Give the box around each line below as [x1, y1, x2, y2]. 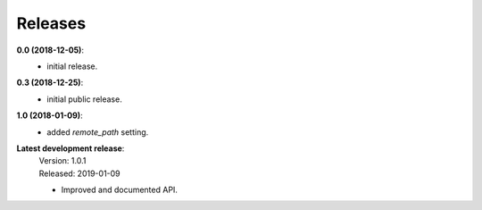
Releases [16, 13, 87, 33]
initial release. [46, 61, 98, 71]
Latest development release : [16, 143, 125, 154]
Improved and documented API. [61, 184, 179, 196]
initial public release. [46, 94, 122, 105]
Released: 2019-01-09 [38, 168, 120, 179]
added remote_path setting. [46, 126, 149, 138]
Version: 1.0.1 [38, 155, 87, 166]
